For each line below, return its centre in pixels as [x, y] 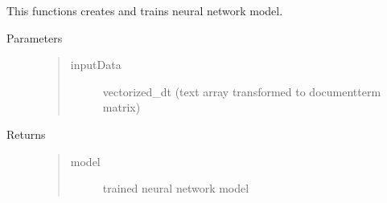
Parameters [35, 37]
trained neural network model [176, 188]
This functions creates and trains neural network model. [145, 10]
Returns [26, 134]
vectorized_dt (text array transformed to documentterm [242, 91]
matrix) [121, 107]
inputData [96, 65]
